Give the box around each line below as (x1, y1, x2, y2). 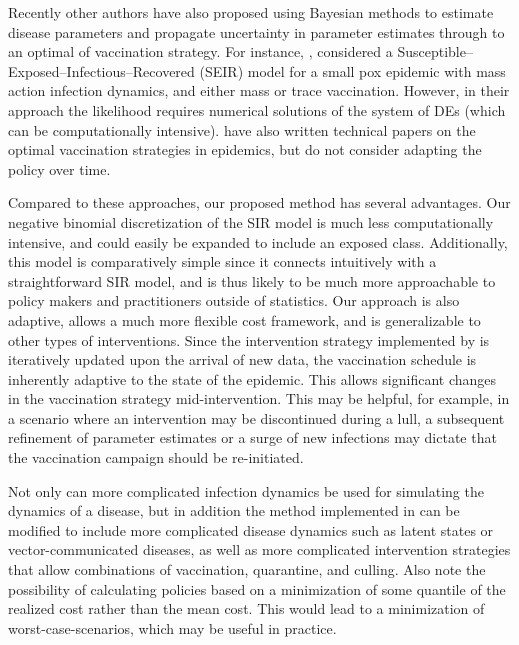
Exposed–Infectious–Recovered (8, 60, 195, 81)
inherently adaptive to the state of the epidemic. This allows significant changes (8, 368, 497, 389)
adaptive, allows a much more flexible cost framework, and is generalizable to (8, 309, 481, 330)
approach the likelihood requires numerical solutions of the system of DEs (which (8, 99, 506, 120)
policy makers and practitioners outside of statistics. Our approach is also (8, 290, 460, 311)
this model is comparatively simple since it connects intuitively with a (8, 251, 437, 272)
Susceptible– (397, 41, 473, 62)
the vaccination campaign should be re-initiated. (8, 447, 304, 468)
